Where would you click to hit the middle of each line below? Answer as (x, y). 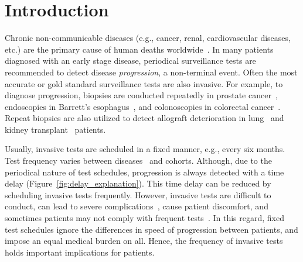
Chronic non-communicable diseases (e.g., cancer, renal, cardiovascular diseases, (148, 38)
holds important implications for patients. (80, 252)
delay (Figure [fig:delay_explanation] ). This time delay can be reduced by (138, 183)
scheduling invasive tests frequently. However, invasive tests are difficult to (138, 194)
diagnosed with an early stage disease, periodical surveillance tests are (130, 61)
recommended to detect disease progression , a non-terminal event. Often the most (151, 72)
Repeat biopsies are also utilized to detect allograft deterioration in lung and (144, 118)
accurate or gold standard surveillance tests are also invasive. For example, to (144, 83)
